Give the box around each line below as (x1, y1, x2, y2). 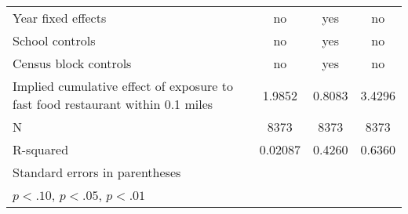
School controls (13, 31, 96, 49)
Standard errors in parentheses (13, 163, 181, 181)
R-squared (13, 140, 69, 158)
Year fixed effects (13, 9, 107, 27)
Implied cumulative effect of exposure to (13, 77, 233, 95)
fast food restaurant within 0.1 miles (13, 95, 213, 113)
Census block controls (13, 54, 132, 72)
